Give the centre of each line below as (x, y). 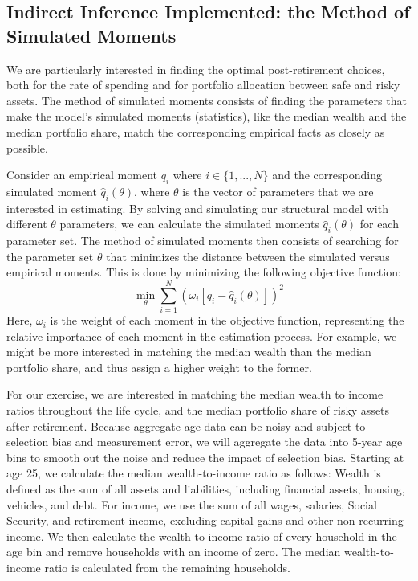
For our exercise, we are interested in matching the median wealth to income (195, 394)
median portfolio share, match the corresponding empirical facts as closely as (196, 131)
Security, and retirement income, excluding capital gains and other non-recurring (205, 520)
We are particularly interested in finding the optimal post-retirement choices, (196, 69)
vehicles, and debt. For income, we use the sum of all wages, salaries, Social (192, 504)
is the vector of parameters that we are (278, 191)
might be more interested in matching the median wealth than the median (189, 352)
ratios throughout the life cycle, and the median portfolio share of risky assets (198, 410)
